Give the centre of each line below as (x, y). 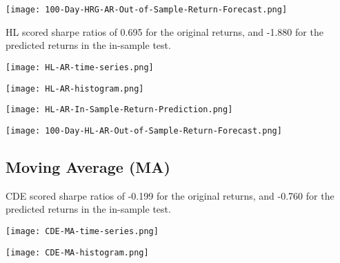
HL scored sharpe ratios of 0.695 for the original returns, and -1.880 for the (164, 31)
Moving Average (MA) (88, 166)
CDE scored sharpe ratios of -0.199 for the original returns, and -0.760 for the (170, 195)
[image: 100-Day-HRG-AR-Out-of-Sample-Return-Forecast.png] (147, 10)
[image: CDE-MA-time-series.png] (82, 231)
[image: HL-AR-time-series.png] (80, 67)
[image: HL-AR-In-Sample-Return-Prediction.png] (119, 110)
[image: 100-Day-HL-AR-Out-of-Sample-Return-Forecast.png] (144, 130)
